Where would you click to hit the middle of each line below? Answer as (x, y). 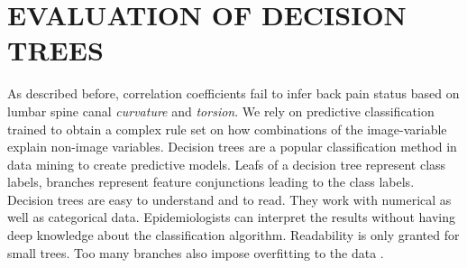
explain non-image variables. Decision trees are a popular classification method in (232, 147)
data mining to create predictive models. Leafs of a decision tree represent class (227, 164)
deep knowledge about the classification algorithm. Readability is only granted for (233, 235)
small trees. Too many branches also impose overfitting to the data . (196, 252)
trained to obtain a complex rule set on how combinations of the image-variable (227, 129)
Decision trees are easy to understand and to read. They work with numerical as (229, 199)
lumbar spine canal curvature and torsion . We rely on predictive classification (221, 111)
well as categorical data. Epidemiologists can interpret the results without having (231, 217)
